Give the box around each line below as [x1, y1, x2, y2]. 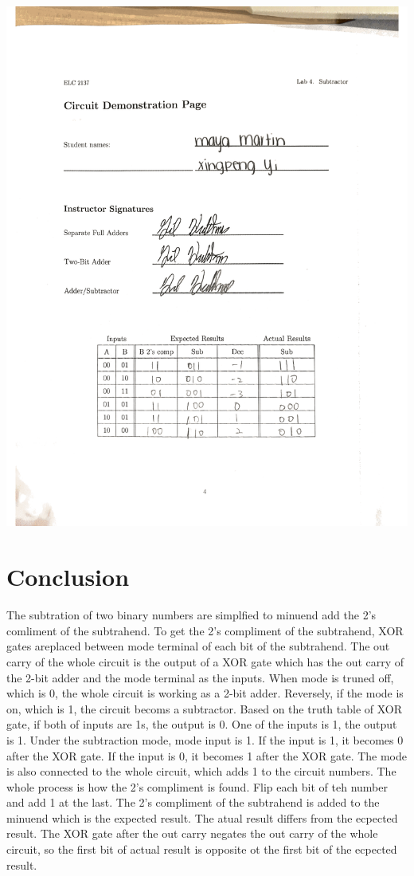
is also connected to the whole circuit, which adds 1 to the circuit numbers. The [6, 763, 396, 780]
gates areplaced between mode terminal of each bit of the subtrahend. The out [6, 638, 390, 654]
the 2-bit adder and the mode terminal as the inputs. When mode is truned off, [6, 669, 394, 685]
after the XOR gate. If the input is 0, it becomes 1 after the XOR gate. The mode [6, 747, 408, 764]
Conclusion [6, 560, 130, 593]
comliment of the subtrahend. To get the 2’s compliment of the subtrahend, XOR [6, 622, 404, 638]
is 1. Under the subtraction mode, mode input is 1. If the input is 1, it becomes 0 [6, 731, 404, 748]
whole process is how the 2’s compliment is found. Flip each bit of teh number [6, 778, 388, 795]
